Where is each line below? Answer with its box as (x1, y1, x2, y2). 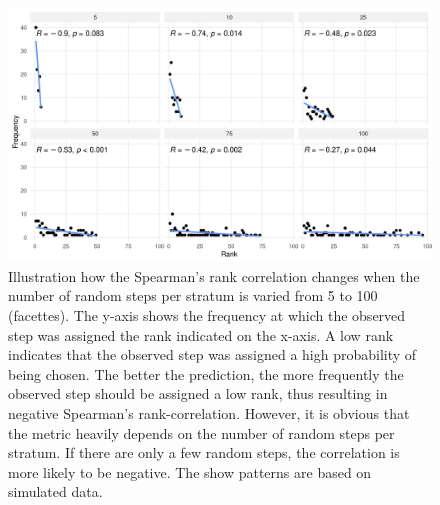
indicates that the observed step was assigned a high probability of (8, 344, 417, 365)
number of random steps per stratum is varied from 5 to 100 (8, 285, 378, 306)
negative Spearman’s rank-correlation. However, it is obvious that (8, 402, 410, 423)
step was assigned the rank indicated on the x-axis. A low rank (8, 324, 394, 345)
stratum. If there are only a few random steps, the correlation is (8, 442, 400, 463)
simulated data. (8, 481, 103, 502)
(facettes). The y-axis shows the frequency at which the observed (8, 305, 406, 326)
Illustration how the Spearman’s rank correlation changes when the (8, 265, 420, 286)
